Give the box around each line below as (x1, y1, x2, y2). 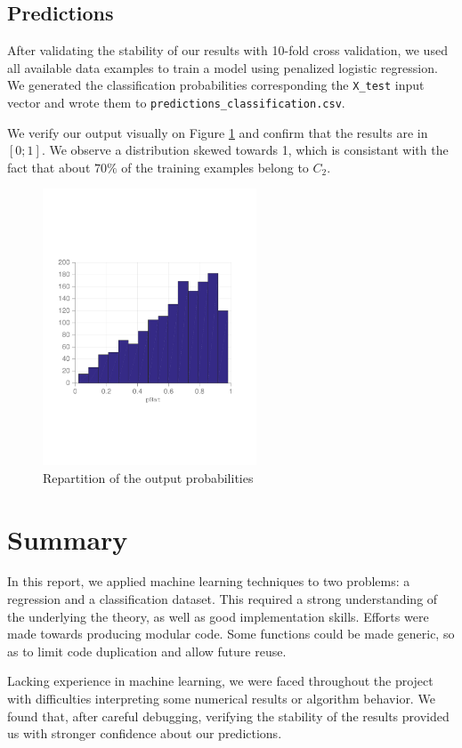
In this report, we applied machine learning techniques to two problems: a (7, 572, 410, 591)
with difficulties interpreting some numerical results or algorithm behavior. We (7, 689, 435, 708)
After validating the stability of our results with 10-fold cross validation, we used (7, 41, 448, 60)
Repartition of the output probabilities (43, 468, 254, 487)
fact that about (7, 157, 91, 176)
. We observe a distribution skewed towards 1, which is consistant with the (41, 141, 449, 159)
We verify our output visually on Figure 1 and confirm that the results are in (7, 123, 428, 141)
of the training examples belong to (121, 157, 309, 176)
